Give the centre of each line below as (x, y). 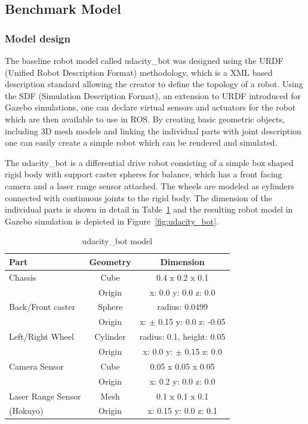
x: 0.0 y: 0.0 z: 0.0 (182, 292)
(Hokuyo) (26, 411)
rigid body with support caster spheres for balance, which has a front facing (144, 174)
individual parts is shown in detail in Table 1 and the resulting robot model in (149, 209)
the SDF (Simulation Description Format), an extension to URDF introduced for (153, 95)
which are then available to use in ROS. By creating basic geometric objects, (145, 119)
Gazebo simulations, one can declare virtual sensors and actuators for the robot (150, 107)
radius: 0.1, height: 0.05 (182, 337)
